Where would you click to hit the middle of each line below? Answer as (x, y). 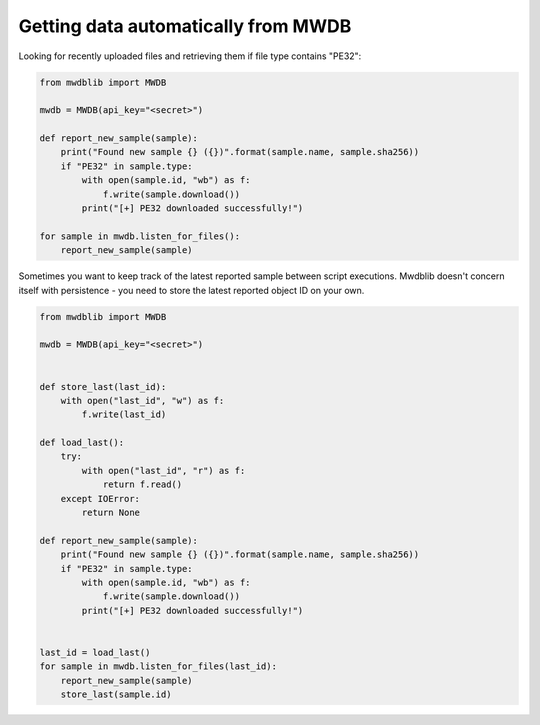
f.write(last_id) (124, 414)
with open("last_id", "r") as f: (163, 470)
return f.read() (142, 484)
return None (110, 513)
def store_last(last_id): (103, 386)
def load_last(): (82, 443)
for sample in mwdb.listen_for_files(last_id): (158, 666)
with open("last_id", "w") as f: (142, 400)
